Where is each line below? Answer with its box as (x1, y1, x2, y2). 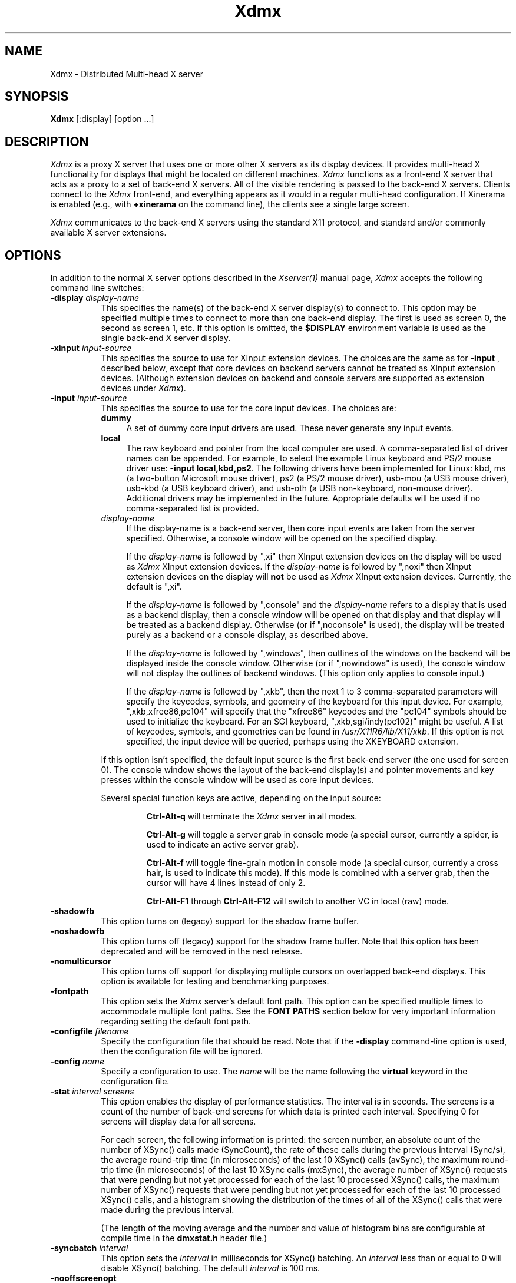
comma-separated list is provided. (126, 503, 259, 514)
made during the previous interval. (101, 1205, 234, 1215)
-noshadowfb (50, 926, 105, 937)
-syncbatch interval (50, 1243, 128, 1254)
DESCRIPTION (5, 134, 89, 149)
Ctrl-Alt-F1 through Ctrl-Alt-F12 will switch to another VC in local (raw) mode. (146, 896, 449, 907)
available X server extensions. (50, 227, 167, 238)
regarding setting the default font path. (101, 1016, 252, 1027)
